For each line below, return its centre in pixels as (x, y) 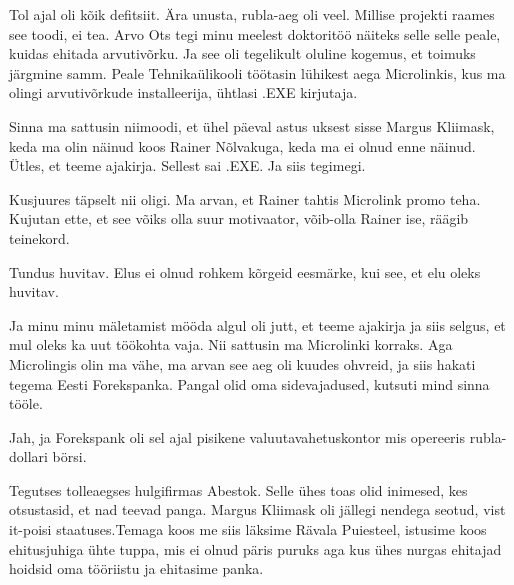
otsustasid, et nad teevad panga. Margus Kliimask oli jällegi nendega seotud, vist (257, 509)
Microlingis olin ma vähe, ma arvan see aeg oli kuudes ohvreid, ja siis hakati (242, 363)
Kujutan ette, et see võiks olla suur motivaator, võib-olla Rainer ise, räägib (239, 218)
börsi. (69, 456)
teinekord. (39, 237)
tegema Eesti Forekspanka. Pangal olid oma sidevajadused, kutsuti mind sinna (249, 383)
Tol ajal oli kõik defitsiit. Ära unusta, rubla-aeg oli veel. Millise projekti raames (252, 14)
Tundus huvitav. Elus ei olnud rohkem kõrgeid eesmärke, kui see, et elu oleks (245, 271)
